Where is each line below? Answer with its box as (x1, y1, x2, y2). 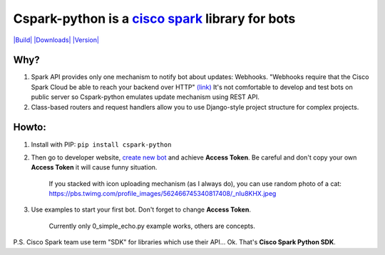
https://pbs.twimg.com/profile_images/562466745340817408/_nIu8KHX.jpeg (48, 189, 277, 198)
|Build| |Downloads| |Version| (13, 36, 100, 44)
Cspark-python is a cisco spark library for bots (13, 11, 296, 26)
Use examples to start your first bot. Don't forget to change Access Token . (31, 205, 251, 214)
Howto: (13, 121, 46, 133)
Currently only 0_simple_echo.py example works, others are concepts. (48, 222, 256, 230)
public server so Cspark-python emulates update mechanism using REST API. (31, 93, 260, 101)
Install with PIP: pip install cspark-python (31, 140, 172, 149)
